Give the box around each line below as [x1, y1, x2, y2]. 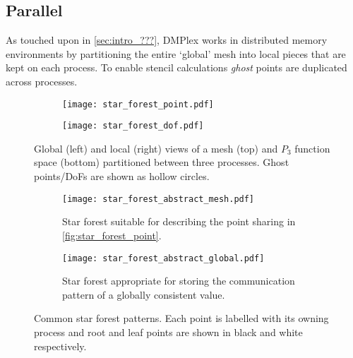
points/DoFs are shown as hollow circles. [34, 169, 210, 184]
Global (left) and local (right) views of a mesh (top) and [34, 141, 278, 155]
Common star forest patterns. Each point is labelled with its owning [34, 311, 329, 326]
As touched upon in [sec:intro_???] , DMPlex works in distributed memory [6, 32, 328, 47]
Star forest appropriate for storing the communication [62, 273, 295, 288]
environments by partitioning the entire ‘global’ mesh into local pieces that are [6, 46, 346, 61]
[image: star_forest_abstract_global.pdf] [62, 253, 265, 263]
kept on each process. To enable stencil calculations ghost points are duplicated [6, 60, 347, 75]
